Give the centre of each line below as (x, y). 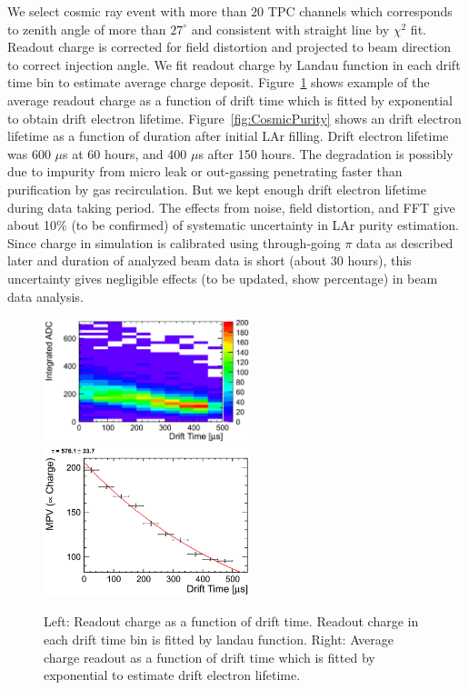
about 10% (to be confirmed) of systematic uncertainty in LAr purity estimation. (233, 225)
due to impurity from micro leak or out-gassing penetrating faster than (205, 171)
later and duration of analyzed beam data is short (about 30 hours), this (210, 260)
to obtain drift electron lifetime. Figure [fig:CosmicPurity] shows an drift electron (234, 118)
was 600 (29, 153)
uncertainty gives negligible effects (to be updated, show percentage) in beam (223, 278)
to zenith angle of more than (87, 29)
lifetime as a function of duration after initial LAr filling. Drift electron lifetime (228, 136)
